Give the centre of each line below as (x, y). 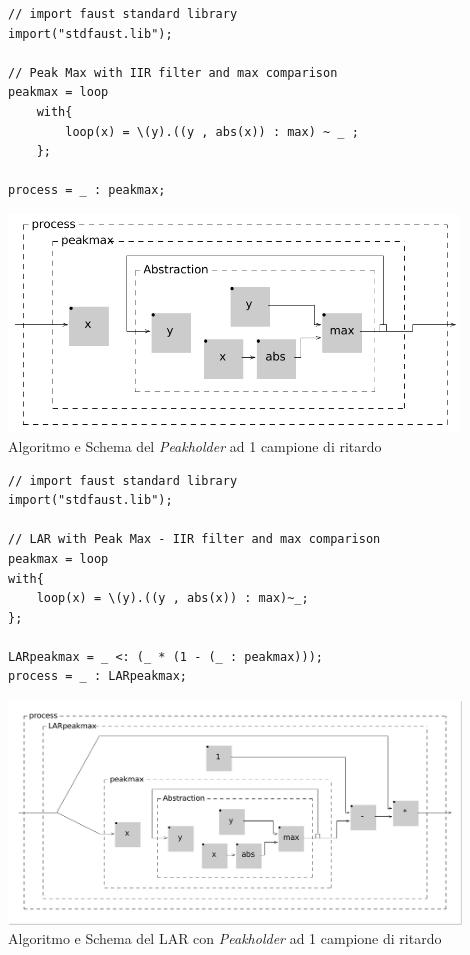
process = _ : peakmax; (87, 190)
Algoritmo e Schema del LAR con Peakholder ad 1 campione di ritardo (225, 938)
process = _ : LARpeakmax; (97, 676)
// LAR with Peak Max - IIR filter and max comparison (194, 539)
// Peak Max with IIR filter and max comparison (173, 72)
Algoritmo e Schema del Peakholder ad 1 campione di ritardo (195, 445)
